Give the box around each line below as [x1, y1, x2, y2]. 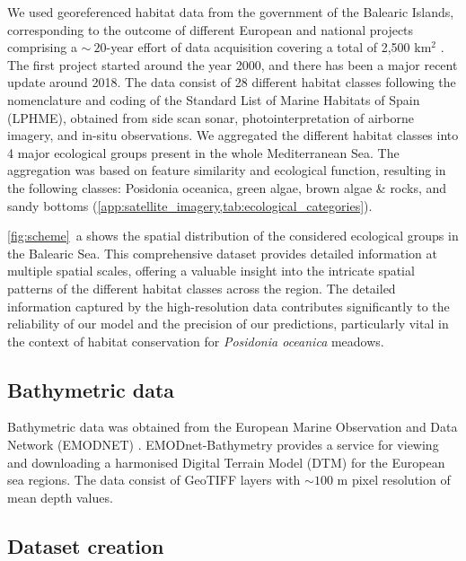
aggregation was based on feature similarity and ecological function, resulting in [7, 161, 446, 180]
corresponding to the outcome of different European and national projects [7, 20, 414, 39]
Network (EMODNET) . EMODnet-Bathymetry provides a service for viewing [7, 435, 439, 454]
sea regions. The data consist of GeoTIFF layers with [7, 470, 301, 489]
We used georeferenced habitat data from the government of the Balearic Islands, [7, 3, 454, 21]
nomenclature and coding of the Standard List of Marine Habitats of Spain [7, 90, 420, 109]
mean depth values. [7, 487, 113, 506]
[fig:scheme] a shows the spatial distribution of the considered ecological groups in [7, 226, 459, 245]
